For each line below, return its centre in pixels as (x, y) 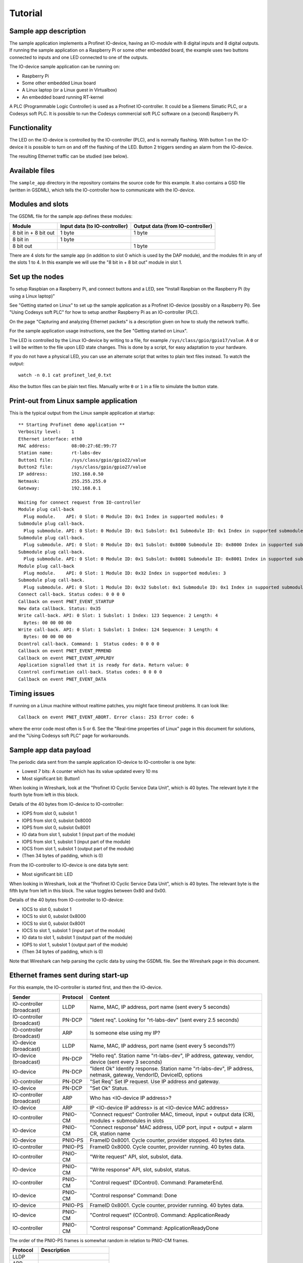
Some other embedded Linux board (59, 83)
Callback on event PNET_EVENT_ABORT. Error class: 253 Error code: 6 (106, 717)
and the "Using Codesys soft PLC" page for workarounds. (69, 736)
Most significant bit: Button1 (51, 779)
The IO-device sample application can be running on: (65, 67)
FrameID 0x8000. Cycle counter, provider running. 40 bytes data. (167, 1147)
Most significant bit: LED (47, 875)
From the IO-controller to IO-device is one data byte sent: (69, 865)
